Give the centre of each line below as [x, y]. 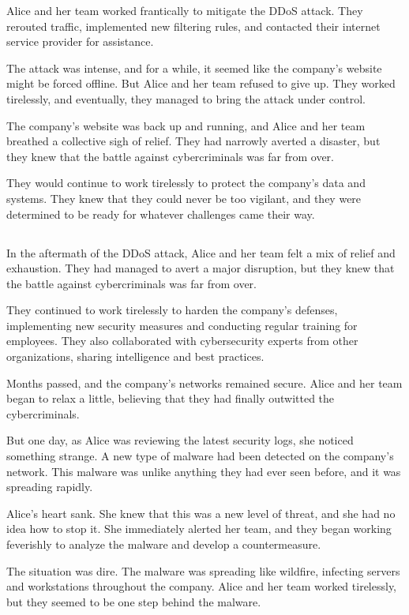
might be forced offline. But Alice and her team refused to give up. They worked [201, 83]
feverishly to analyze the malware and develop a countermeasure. [164, 544]
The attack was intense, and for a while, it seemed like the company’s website [194, 67]
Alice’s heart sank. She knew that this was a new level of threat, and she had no [201, 513]
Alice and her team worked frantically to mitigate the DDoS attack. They [185, 10]
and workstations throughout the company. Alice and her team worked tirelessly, [202, 586]
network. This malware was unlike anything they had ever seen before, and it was [204, 471]
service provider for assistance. [80, 41]
